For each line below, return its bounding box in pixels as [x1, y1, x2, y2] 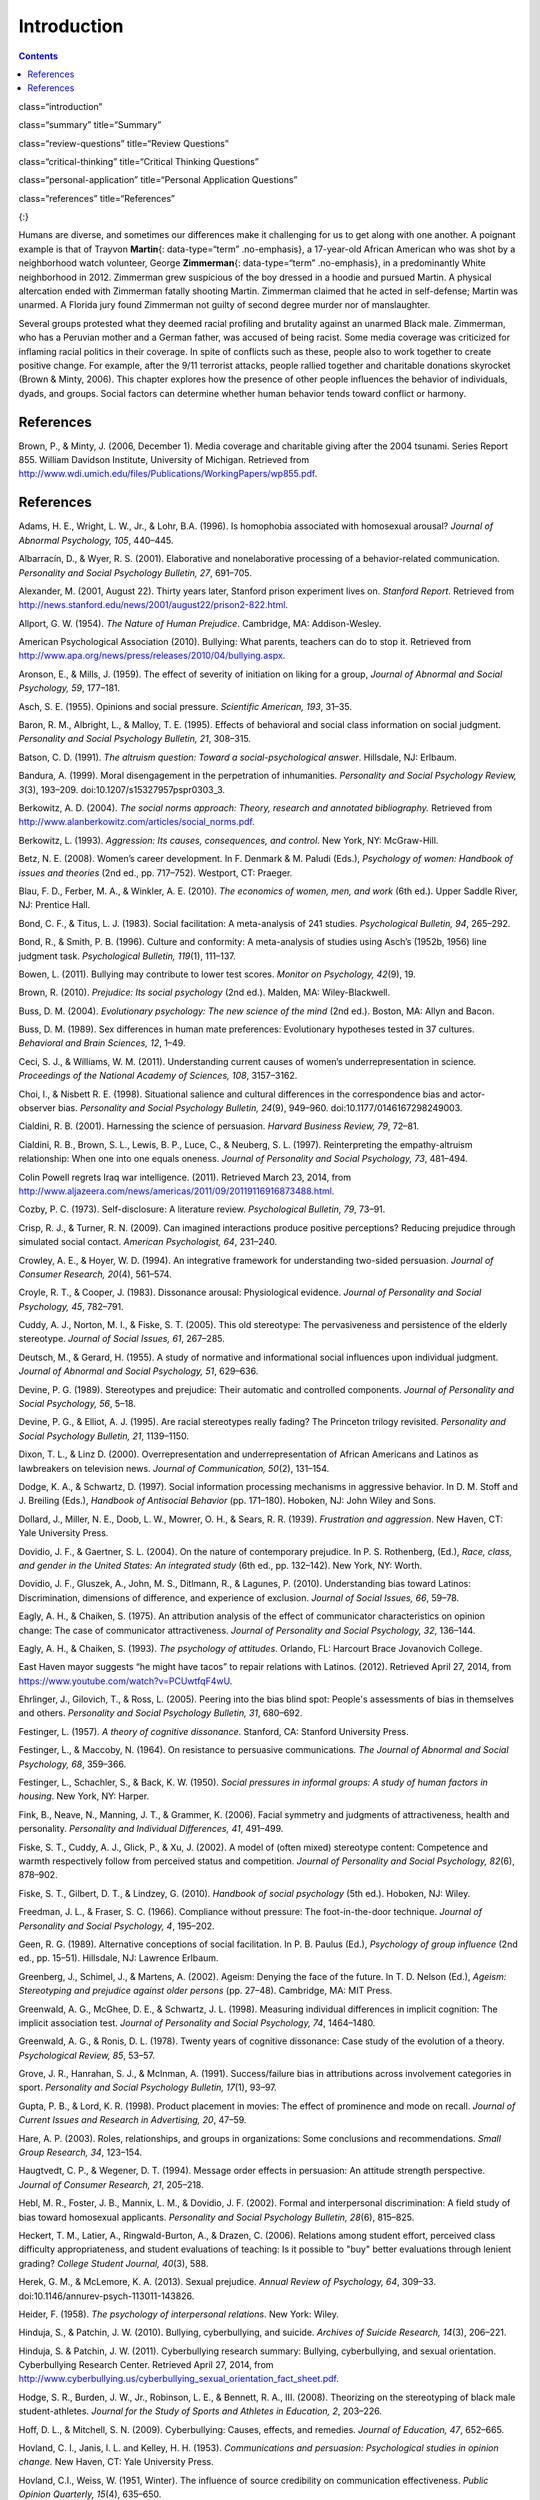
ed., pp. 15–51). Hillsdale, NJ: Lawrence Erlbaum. [18, 1952, 219, 1964]
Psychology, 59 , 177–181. [18, 682, 121, 694]
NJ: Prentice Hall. [18, 899, 91, 911]
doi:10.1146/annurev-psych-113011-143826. [18, 2290, 195, 2302]
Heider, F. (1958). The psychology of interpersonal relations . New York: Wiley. [18, 2308, 339, 2320]
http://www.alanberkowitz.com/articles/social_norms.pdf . [18, 816, 255, 828]
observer [18, 1102, 57, 1114]
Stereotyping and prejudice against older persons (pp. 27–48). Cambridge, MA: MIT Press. [18, 1985, 393, 1997]
